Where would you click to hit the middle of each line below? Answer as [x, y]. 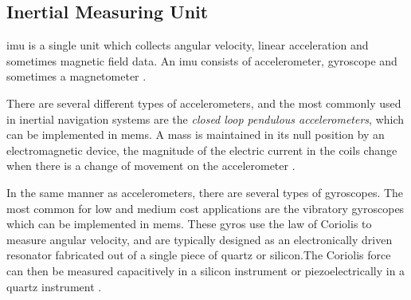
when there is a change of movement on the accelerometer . [151, 166]
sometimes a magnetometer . [76, 76]
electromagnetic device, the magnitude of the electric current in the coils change [202, 150]
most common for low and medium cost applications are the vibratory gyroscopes [205, 208]
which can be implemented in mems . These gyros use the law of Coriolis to [189, 224]
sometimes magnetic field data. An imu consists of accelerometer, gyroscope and [202, 60]
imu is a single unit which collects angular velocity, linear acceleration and [188, 45]
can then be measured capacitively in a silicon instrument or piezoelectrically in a [206, 270]
